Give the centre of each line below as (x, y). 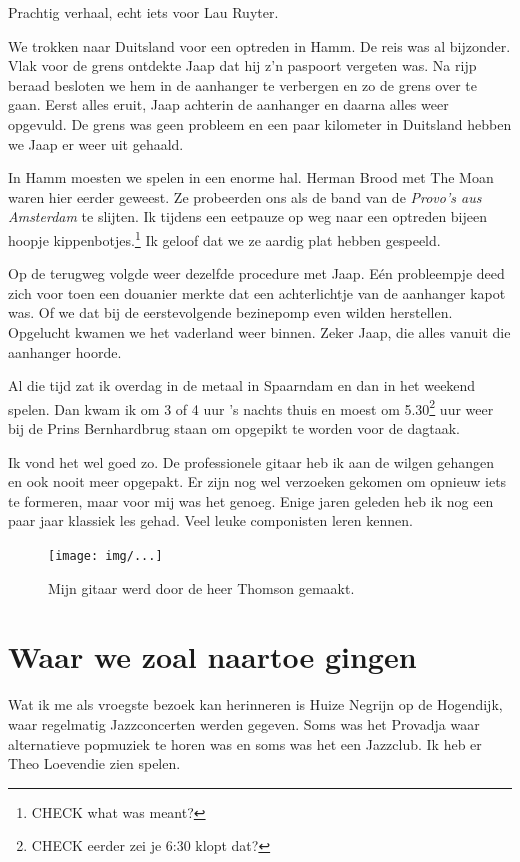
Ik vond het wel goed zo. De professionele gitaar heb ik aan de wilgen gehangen (251, 461)
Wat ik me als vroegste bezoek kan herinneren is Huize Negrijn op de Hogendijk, (255, 704)
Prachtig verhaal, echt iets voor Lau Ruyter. (143, 12)
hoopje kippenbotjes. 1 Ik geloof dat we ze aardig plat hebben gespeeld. (224, 238)
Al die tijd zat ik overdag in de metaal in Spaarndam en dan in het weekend (242, 385)
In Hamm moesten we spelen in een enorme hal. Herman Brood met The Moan (251, 177)
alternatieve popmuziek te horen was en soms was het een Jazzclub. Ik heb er (245, 743)
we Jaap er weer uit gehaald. (96, 143)
